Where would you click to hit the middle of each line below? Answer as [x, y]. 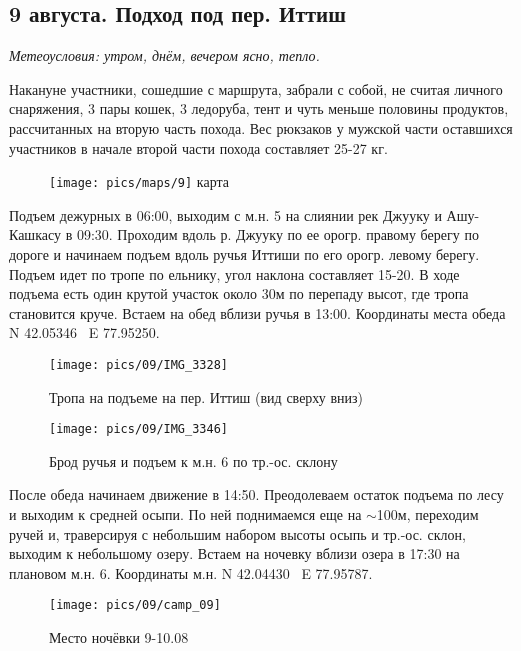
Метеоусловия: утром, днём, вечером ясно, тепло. [164, 55]
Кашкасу [35, 234]
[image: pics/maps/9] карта [139, 181]
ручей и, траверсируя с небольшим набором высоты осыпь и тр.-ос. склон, [237, 533]
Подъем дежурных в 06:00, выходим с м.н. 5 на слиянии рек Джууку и [225, 214]
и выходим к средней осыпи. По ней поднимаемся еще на [185, 514]
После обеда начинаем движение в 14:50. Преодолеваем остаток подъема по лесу [256, 494]
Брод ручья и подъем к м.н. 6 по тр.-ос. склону [193, 460]
